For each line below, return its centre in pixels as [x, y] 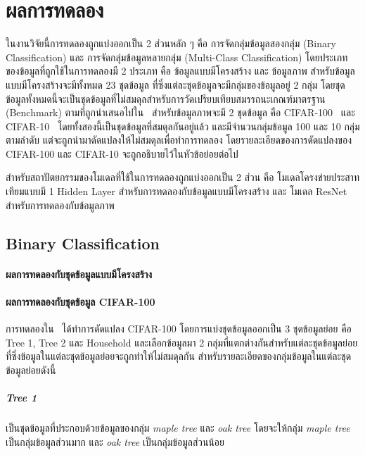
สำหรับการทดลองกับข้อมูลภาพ [60, 205]
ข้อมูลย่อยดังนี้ [31, 369]
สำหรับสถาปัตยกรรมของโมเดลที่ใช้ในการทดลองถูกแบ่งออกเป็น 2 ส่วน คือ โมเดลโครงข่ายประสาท [182, 177]
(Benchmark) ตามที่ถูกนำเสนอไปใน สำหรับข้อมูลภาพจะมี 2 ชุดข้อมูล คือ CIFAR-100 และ [180, 112]
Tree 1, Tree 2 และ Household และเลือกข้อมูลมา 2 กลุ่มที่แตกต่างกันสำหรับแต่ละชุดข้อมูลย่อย [182, 342]
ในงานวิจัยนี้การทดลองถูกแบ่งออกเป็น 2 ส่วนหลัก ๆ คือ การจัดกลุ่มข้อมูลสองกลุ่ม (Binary [171, 43]
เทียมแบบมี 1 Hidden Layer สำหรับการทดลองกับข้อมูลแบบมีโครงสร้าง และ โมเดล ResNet [177, 191]
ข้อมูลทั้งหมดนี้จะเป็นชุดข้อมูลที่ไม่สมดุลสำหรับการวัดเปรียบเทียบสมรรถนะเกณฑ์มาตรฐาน [166, 98]
